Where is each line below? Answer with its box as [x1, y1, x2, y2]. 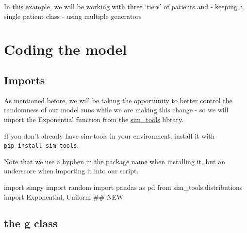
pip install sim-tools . [4, 140, 79, 150]
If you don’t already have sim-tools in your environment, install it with [4, 130, 215, 140]
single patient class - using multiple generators [4, 11, 142, 21]
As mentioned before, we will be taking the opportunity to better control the [4, 95, 232, 105]
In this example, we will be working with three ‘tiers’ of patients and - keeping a [4, 1, 243, 11]
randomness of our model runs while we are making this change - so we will [4, 105, 229, 115]
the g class [4, 215, 58, 230]
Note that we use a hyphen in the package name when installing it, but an [4, 156, 225, 166]
